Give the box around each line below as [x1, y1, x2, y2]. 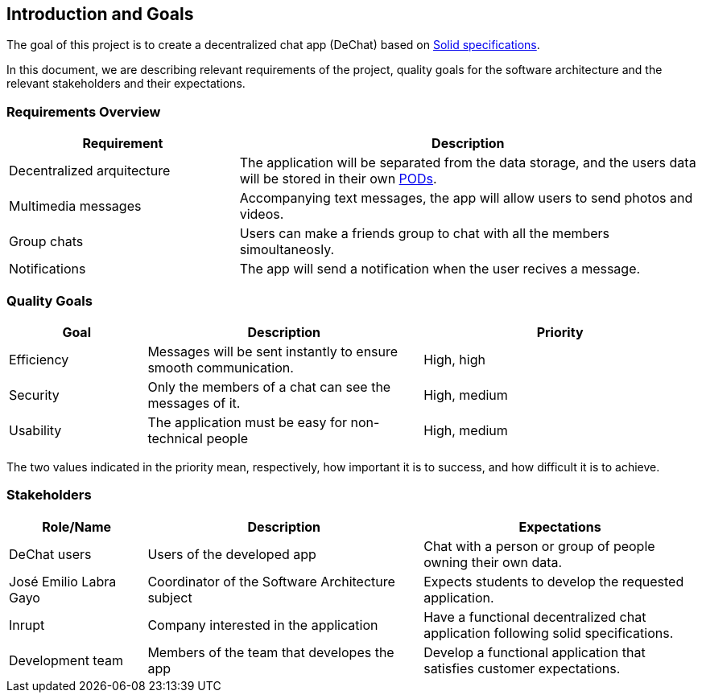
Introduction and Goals [6, 4, 194, 24]
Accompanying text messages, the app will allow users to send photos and [239, 190, 693, 207]
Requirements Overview [6, 103, 161, 120]
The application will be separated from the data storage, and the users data [239, 154, 696, 171]
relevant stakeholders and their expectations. [6, 76, 246, 91]
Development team [9, 652, 123, 668]
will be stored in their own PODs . [239, 171, 437, 187]
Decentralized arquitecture [9, 162, 171, 179]
